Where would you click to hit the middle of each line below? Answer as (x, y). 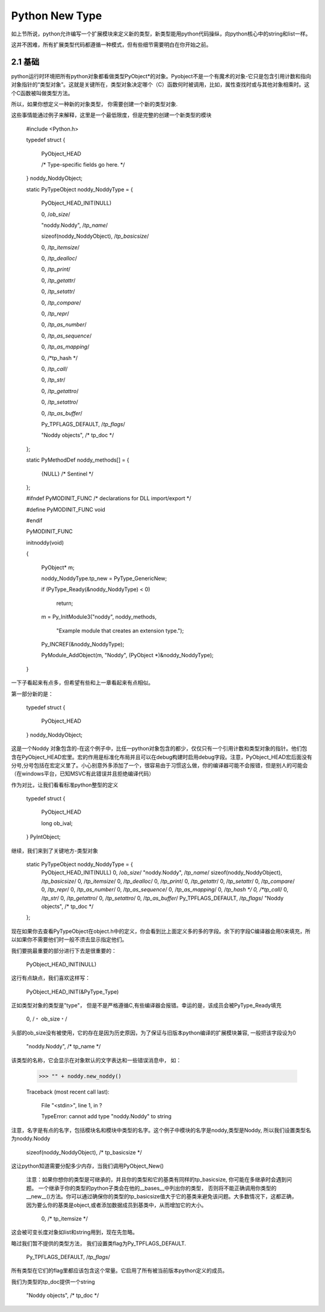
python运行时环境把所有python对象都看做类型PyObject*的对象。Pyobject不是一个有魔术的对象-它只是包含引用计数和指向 (161, 76)
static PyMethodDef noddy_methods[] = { (78, 460)
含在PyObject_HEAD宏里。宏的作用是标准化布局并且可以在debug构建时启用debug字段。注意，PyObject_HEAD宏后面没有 (162, 757)
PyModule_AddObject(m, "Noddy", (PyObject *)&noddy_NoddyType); (127, 655)
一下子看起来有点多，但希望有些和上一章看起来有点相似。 (82, 682)
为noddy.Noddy (31, 1139)
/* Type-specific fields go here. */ (83, 164)
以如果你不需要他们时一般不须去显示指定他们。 (69, 939)
